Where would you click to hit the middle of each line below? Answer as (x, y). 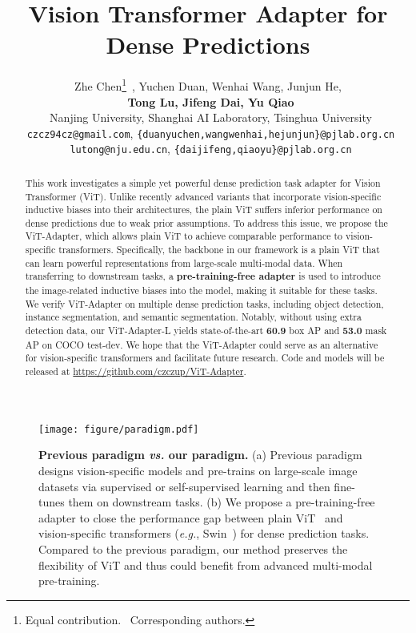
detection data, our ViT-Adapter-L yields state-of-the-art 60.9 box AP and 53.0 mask (206, 331)
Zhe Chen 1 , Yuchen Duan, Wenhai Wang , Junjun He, (208, 85)
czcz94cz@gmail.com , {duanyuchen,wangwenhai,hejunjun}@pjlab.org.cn (211, 133)
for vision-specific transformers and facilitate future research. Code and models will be (205, 358)
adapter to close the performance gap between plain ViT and (191, 517)
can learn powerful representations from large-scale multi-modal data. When (184, 262)
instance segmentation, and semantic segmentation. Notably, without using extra (193, 317)
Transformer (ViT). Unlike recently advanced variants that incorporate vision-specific (203, 196)
